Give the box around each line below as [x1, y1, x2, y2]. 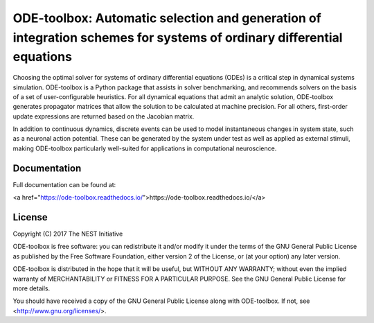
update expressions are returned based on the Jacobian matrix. [12, 112, 195, 121]
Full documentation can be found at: [12, 180, 116, 189]
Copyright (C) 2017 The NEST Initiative [12, 229, 123, 238]
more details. [12, 284, 51, 293]
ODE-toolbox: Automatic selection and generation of [12, 10, 321, 26]
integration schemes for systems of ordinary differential [12, 30, 343, 45]
